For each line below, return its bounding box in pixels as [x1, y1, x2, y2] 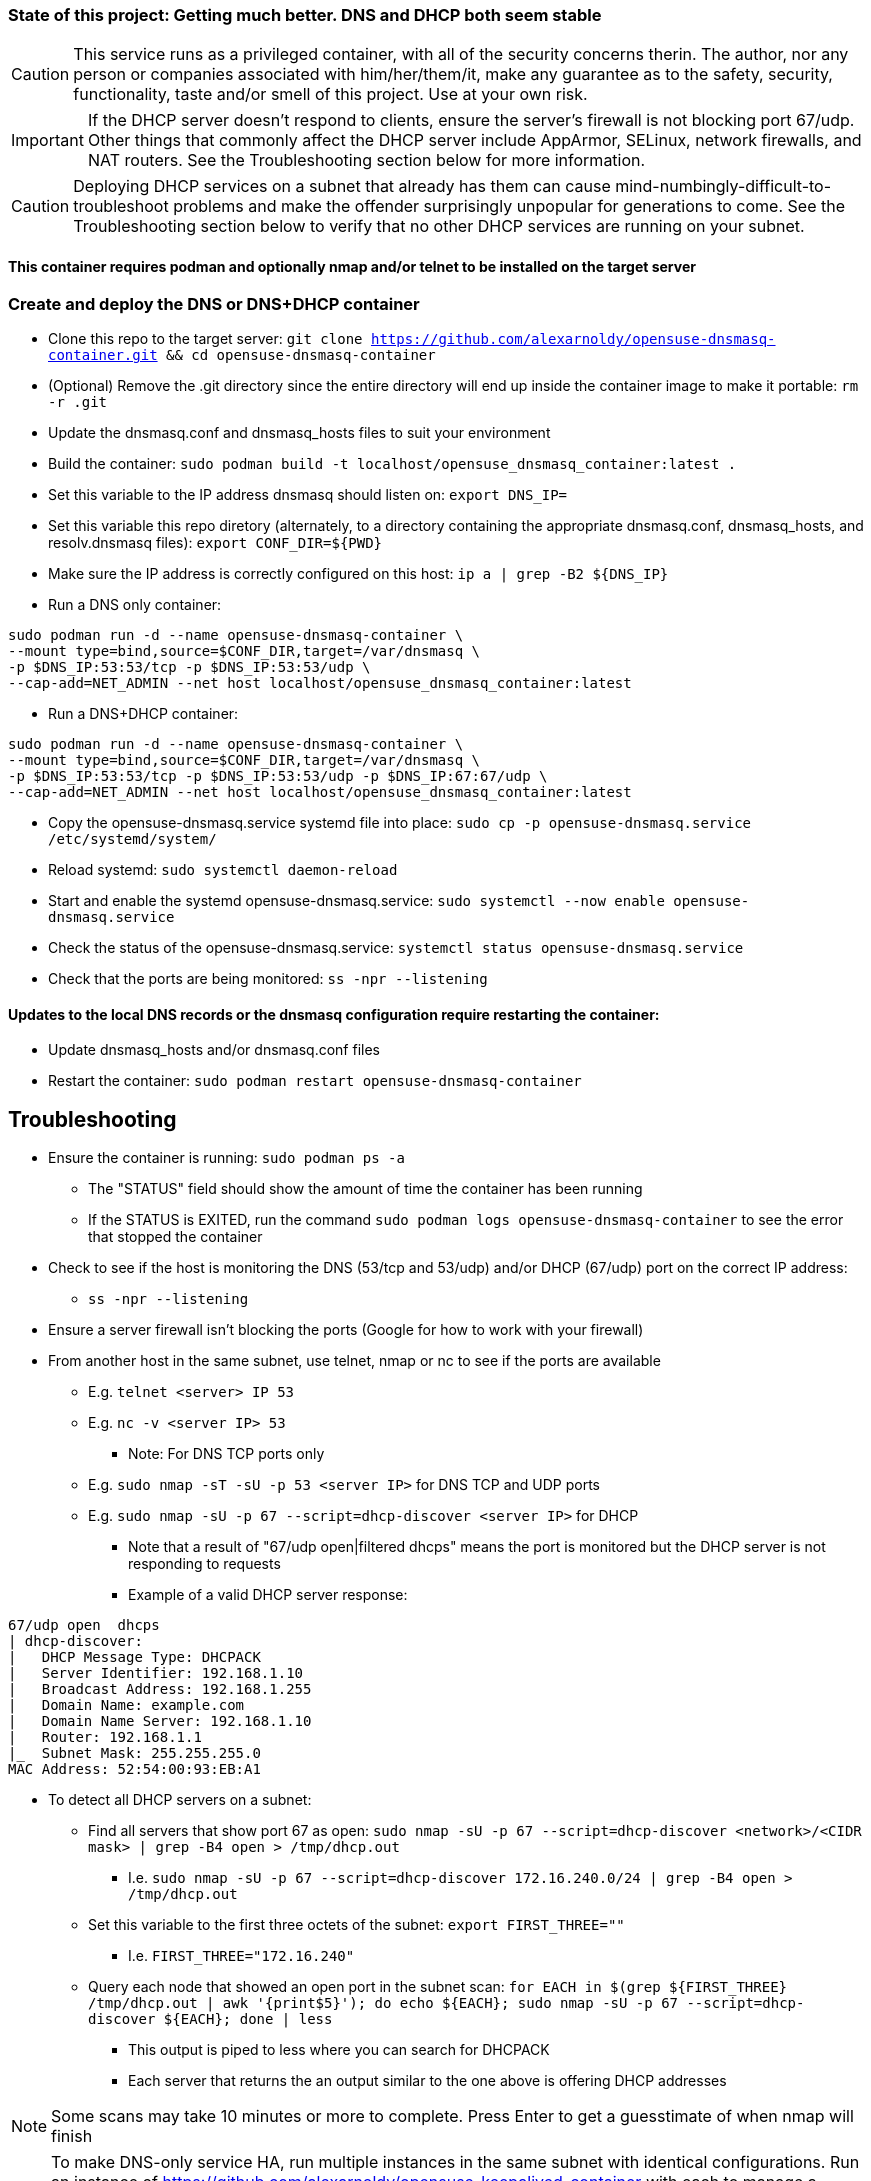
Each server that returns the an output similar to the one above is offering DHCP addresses [128, 2072, 727, 2090]
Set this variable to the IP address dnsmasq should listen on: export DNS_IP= [48, 485, 568, 503]
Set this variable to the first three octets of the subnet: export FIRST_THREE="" [88, 1916, 625, 1934]
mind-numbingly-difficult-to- [615, 176, 832, 197]
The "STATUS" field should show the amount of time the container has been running [88, 1180, 643, 1198]
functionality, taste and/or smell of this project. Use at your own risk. [73, 84, 588, 105]
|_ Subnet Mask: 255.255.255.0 [8, 1745, 261, 1762]
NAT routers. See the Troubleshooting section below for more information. [87, 150, 646, 171]
